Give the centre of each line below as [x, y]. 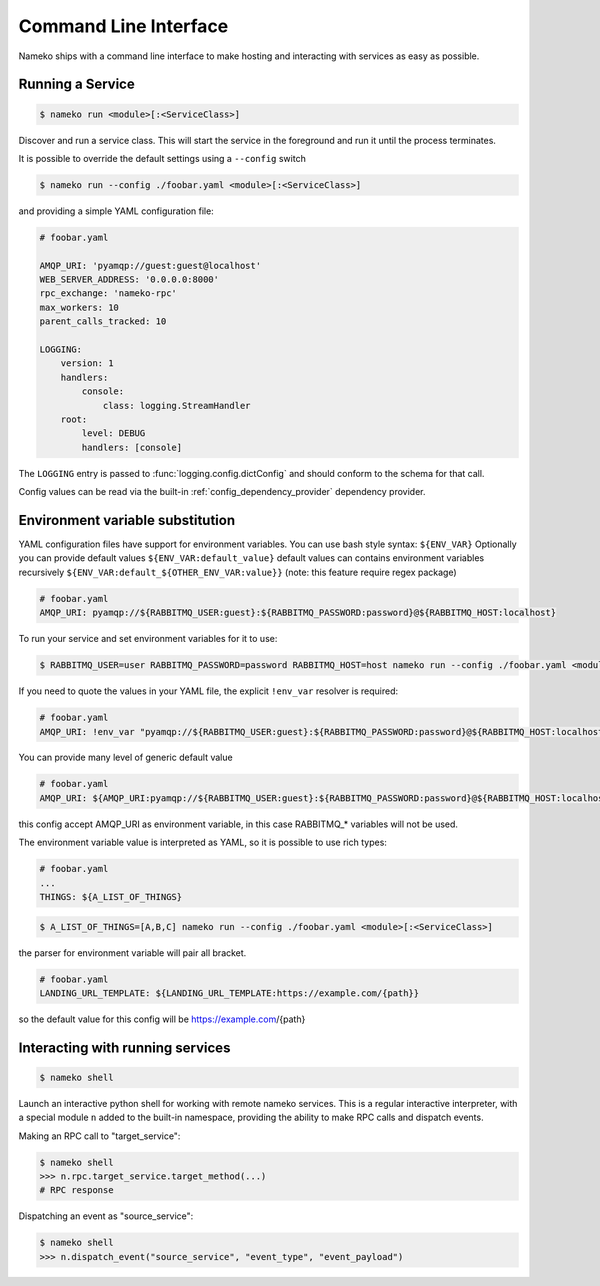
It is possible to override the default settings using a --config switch [162, 158]
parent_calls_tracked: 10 [103, 321]
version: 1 [87, 363]
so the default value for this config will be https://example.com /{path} [162, 1019]
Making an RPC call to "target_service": [99, 1136]
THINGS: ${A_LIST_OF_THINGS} [111, 896]
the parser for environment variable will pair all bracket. [132, 952]
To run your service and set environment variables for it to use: [148, 639]
